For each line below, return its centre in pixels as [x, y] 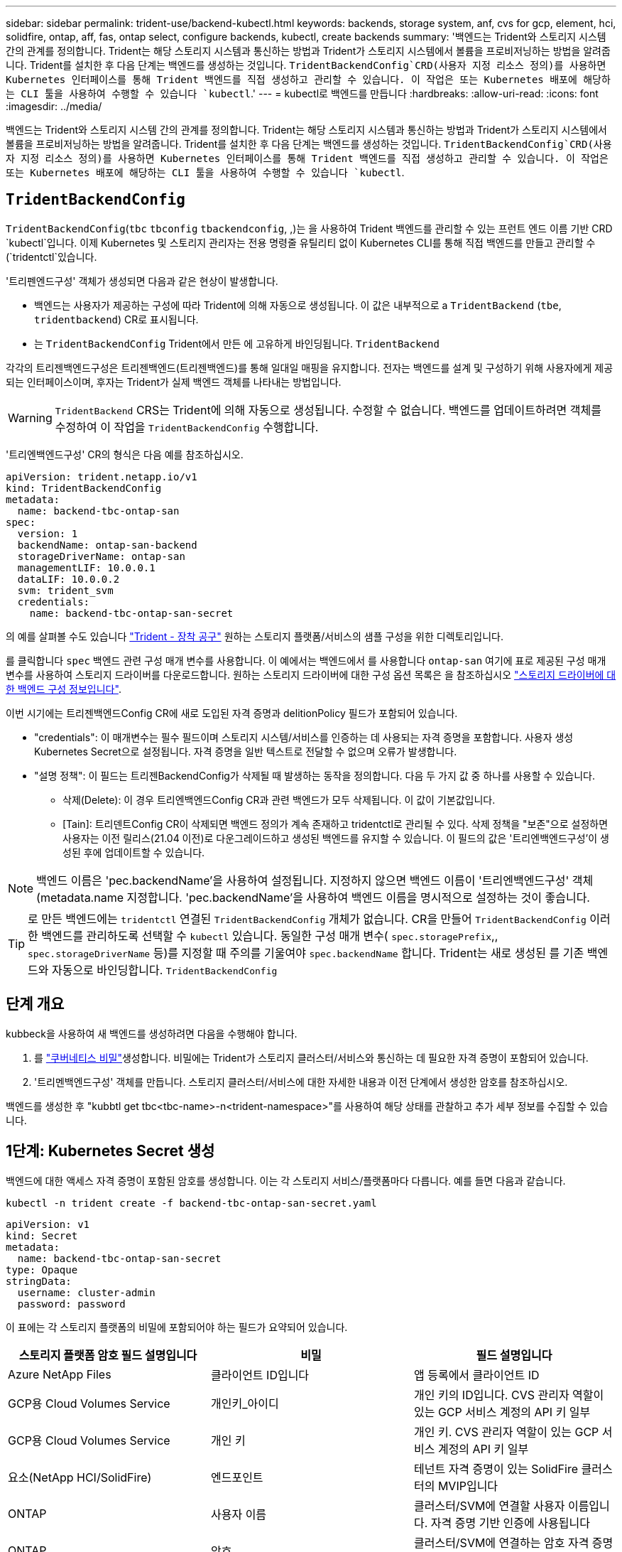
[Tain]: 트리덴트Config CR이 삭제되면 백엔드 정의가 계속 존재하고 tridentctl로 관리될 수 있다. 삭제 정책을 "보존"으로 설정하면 [335, 824]
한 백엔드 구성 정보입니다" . [64, 689]
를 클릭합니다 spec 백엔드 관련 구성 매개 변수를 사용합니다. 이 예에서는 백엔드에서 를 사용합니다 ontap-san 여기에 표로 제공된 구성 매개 [306, 660]
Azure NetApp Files [60, 1374]
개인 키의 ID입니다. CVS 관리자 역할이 [509, 1395]
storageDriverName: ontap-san [101, 556]
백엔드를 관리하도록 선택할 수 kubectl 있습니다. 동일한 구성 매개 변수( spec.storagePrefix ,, [270, 936]
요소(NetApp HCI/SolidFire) [80, 1477]
